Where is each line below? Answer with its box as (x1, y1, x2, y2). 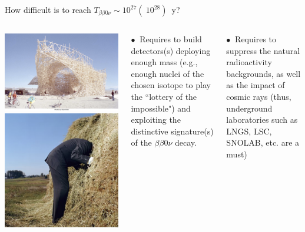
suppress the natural (226, 44, 300, 56)
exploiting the (131, 113, 181, 126)
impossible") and (131, 102, 191, 114)
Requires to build (140, 33, 202, 45)
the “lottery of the (131, 90, 197, 102)
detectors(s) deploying (131, 44, 211, 56)
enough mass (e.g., (131, 56, 198, 68)
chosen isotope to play (131, 79, 211, 91)
